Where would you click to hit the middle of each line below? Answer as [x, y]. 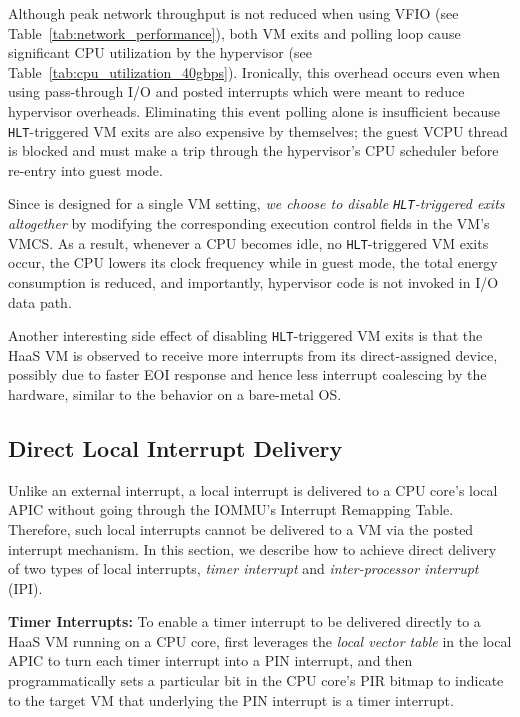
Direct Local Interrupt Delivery [175, 447]
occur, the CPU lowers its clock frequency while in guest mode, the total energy [253, 262]
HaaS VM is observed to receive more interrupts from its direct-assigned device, [253, 354]
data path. [40, 301]
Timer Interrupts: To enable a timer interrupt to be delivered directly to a [244, 621]
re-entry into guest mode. [85, 169]
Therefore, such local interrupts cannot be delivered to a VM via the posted [241, 528]
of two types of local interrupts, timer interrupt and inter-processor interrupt [243, 568]
